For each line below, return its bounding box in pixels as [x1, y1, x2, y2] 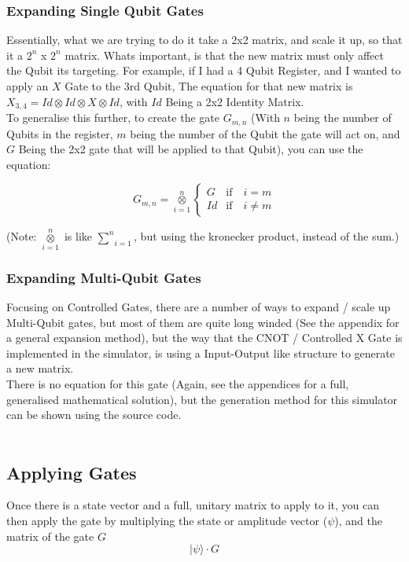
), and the [334, 512, 382, 529]
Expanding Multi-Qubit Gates [6, 267, 201, 287]
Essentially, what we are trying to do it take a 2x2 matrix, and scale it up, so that [6, 31, 403, 48]
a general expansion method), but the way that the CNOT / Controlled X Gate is [6, 329, 403, 346]
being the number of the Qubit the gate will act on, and [130, 125, 400, 141]
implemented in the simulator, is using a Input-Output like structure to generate [6, 344, 395, 361]
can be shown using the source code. [6, 406, 182, 423]
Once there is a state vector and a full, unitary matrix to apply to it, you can [6, 497, 379, 513]
